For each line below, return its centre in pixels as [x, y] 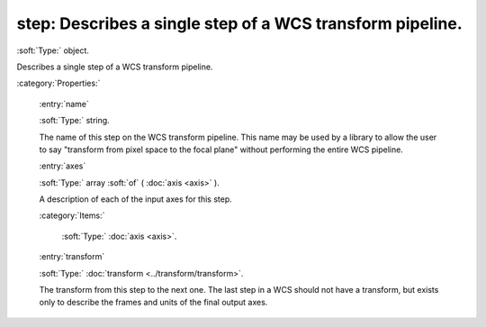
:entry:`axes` [63, 166]
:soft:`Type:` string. [74, 121]
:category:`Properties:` [58, 83]
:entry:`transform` [72, 257]
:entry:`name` [64, 104]
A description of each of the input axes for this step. [136, 199]
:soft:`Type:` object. [53, 50]
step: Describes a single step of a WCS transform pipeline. [239, 23]
